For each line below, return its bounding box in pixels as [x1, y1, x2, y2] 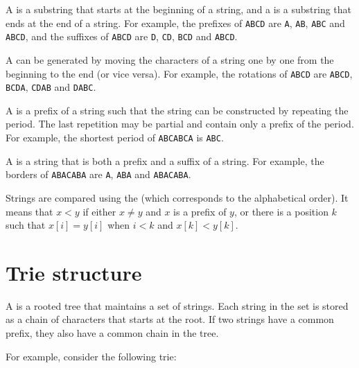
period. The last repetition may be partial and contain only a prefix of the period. [6, 116, 354, 131]
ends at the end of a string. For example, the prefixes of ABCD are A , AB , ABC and [6, 15, 345, 30]
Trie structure [6, 258, 142, 286]
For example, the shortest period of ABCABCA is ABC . [6, 130, 224, 144]
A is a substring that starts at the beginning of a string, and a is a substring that [6, 2, 352, 16]
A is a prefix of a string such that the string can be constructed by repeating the [6, 103, 349, 117]
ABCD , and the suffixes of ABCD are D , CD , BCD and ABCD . [6, 29, 238, 44]
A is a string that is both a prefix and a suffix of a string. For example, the [6, 153, 324, 168]
